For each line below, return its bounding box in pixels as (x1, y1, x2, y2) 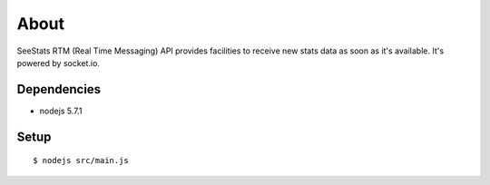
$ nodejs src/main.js (33, 155, 129, 166)
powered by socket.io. (16, 57, 100, 68)
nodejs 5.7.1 (39, 105, 83, 116)
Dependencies (16, 82, 102, 97)
